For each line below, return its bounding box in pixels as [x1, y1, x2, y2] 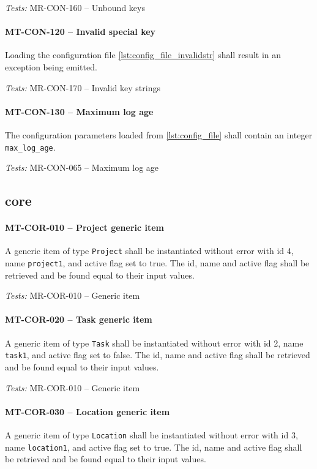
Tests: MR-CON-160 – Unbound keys [5, 1, 145, 13]
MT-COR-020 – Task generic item [5, 313, 152, 326]
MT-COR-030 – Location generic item [5, 405, 170, 418]
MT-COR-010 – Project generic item [5, 221, 165, 234]
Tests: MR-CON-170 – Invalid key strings [5, 81, 160, 94]
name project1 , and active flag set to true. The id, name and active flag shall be [5, 257, 310, 269]
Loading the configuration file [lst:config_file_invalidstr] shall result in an [5, 48, 282, 61]
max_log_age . [5, 140, 56, 153]
